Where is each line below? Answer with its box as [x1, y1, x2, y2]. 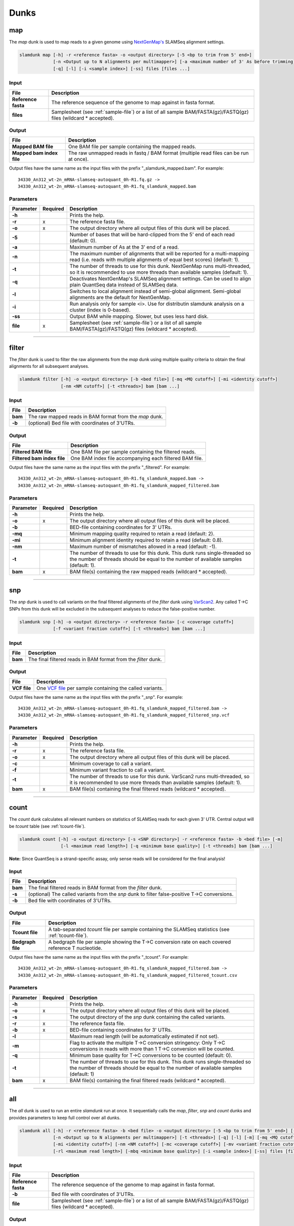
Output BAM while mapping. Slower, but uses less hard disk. [69, 313, 209, 320]
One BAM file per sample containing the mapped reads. [68, 143, 196, 150]
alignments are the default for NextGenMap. [69, 294, 171, 301]
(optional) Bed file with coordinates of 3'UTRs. [28, 420, 135, 427]
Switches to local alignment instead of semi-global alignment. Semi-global [69, 288, 241, 295]
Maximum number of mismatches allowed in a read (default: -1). [69, 543, 217, 550]
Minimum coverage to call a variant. [69, 760, 152, 767]
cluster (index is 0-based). [69, 306, 131, 313]
